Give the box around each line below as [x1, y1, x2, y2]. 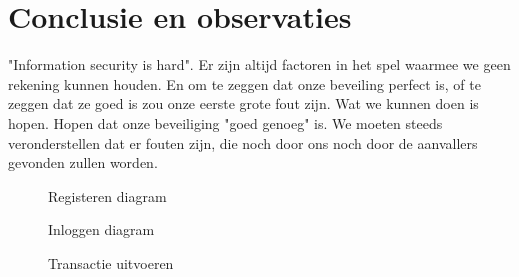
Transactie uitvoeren [48, 252, 174, 273]
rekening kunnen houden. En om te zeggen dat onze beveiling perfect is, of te [8, 73, 481, 94]
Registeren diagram [48, 185, 167, 206]
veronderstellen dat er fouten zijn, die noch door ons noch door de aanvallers [8, 132, 478, 153]
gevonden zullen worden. [8, 152, 158, 173]
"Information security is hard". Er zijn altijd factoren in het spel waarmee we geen [8, 54, 511, 75]
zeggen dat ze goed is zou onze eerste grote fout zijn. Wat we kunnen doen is [8, 93, 479, 114]
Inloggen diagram [48, 219, 155, 240]
